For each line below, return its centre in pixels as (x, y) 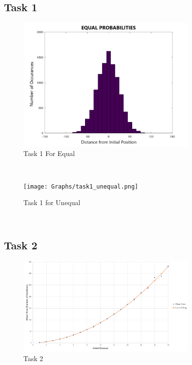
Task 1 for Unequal (52, 202)
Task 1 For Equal (49, 153)
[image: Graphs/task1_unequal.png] (81, 187)
